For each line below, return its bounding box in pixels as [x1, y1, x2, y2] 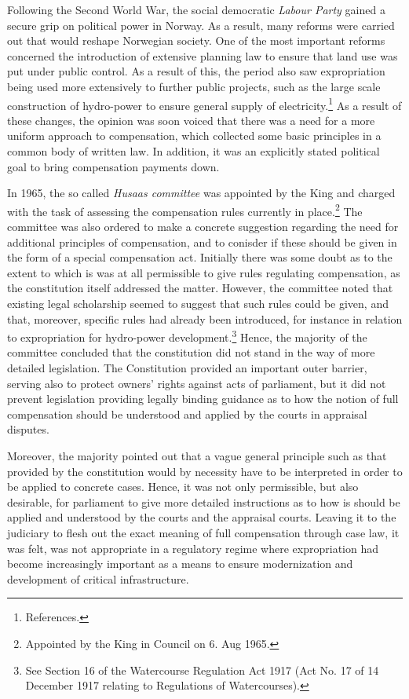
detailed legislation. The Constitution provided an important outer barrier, [7, 360, 367, 376]
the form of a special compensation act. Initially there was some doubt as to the [7, 249, 393, 265]
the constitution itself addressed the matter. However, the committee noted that [7, 280, 393, 296]
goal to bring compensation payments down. [7, 158, 220, 174]
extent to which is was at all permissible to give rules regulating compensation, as [7, 264, 400, 280]
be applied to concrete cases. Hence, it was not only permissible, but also [7, 478, 359, 495]
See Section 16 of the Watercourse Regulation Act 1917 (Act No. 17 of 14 [25, 661, 379, 678]
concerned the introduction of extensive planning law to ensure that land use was [7, 47, 398, 64]
